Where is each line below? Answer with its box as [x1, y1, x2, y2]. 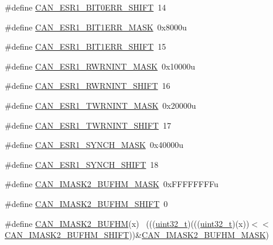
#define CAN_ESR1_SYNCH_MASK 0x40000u [5, 139, 183, 151]
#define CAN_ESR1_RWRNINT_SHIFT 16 [5, 80, 170, 92]
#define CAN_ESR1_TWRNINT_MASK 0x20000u [5, 99, 196, 111]
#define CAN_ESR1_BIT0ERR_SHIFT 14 [5, 1, 166, 13]
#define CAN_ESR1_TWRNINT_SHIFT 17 [5, 119, 171, 131]
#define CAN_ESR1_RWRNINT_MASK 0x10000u [5, 60, 196, 72]
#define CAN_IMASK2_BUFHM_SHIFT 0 [5, 197, 168, 209]
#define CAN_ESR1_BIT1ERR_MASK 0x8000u [5, 20, 187, 33]
